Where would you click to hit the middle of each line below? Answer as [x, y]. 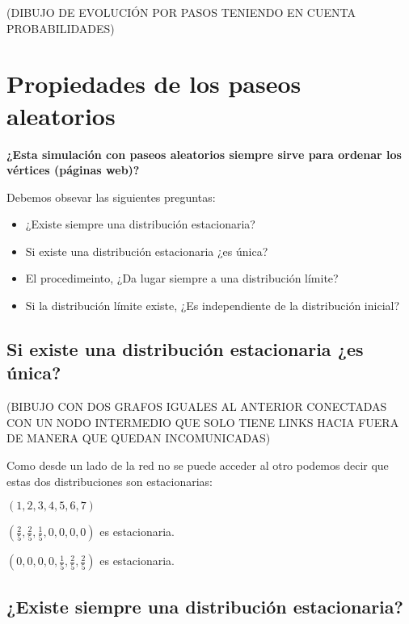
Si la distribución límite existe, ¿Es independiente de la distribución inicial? [213, 306]
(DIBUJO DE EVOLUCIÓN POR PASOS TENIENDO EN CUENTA [181, 12]
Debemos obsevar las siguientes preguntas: [111, 197]
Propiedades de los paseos [154, 84]
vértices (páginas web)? [73, 170]
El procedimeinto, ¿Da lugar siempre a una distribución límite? [182, 278]
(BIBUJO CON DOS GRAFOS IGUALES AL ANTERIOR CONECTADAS [197, 406]
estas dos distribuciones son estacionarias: [110, 481]
